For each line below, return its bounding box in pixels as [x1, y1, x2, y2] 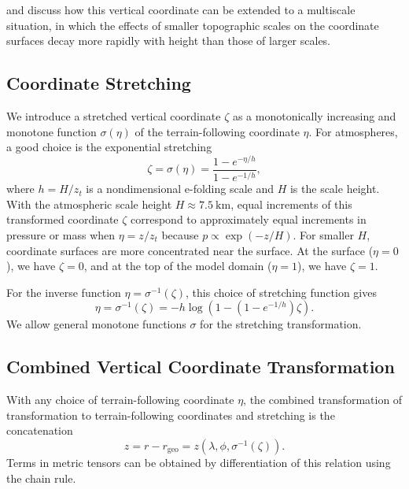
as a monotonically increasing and [232, 107, 396, 124]
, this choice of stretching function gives [186, 283, 377, 300]
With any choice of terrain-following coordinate [6, 391, 234, 408]
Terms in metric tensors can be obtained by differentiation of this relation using [6, 454, 391, 470]
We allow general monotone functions [6, 316, 186, 332]
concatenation [6, 422, 73, 439]
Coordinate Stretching [6, 71, 191, 95]
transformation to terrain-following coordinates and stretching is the [6, 406, 335, 423]
